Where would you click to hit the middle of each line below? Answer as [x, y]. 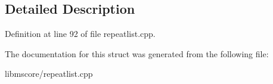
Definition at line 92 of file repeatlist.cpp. [80, 34]
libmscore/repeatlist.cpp [49, 74]
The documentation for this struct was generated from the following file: [137, 53]
